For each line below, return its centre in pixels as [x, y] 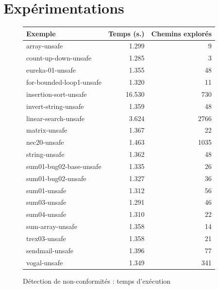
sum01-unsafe [46, 190]
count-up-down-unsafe [59, 58]
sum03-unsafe [46, 202]
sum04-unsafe [46, 214]
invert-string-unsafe [55, 106]
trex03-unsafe [46, 238]
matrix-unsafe [47, 130]
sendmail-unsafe [50, 250]
